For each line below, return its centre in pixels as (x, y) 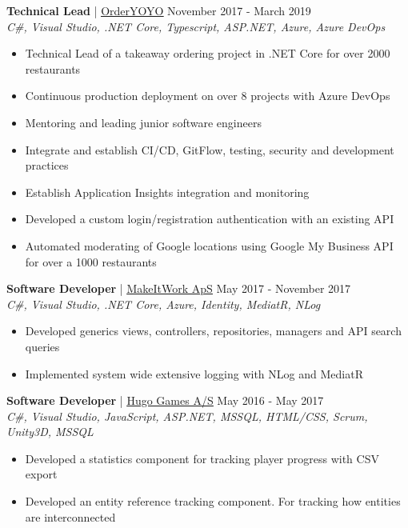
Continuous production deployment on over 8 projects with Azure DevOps (208, 96)
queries (42, 346)
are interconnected (70, 516)
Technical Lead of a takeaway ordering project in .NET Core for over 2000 (208, 53)
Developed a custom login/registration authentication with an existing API (210, 219)
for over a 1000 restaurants (91, 261)
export (41, 474)
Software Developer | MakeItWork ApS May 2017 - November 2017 (179, 288)
